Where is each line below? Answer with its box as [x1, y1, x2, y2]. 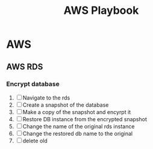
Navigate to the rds [22, 94, 70, 101]
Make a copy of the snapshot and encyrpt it [22, 108, 131, 115]
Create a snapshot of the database [22, 101, 109, 109]
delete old [22, 137, 48, 144]
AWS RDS [6, 62, 43, 72]
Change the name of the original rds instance [22, 122, 135, 130]
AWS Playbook [63, 4, 139, 17]
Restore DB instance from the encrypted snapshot [22, 115, 148, 122]
